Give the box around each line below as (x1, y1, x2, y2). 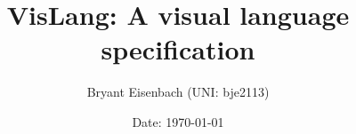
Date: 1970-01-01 (132, 112, 224, 130)
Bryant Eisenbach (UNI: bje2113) (86, 83, 270, 101)
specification (101, 31, 255, 67)
